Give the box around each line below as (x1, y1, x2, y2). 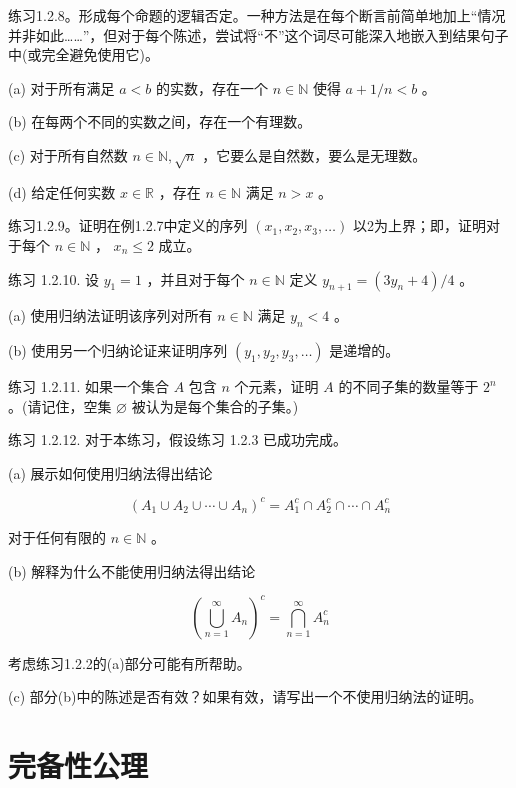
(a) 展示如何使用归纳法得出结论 (8, 462, 213, 483)
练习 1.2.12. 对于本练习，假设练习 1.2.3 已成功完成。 (8, 429, 348, 450)
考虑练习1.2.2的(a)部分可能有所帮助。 (8, 652, 251, 673)
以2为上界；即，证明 (352, 215, 486, 236)
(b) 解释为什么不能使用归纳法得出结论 (8, 560, 256, 581)
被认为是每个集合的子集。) (131, 395, 299, 416)
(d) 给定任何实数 (8, 181, 116, 202)
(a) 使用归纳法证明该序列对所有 (8, 305, 213, 326)
